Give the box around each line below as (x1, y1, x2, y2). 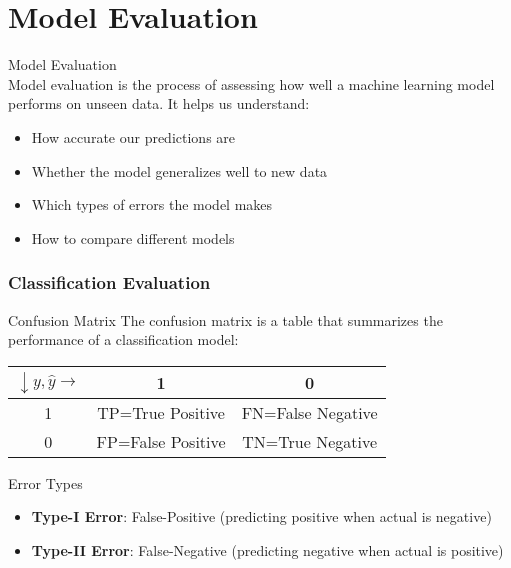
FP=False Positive (96, 429, 226, 453)
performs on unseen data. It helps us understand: (8, 93, 310, 114)
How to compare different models (31, 227, 235, 248)
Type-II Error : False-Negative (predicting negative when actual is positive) (31, 539, 504, 560)
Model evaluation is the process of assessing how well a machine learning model (8, 73, 495, 94)
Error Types (8, 472, 83, 493)
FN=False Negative (241, 400, 378, 424)
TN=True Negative (242, 429, 378, 453)
